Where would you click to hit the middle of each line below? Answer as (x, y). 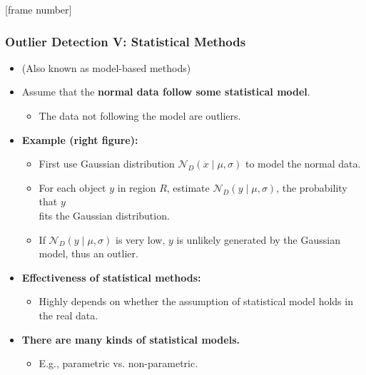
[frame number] (39, 9)
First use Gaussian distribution (107, 164)
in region (137, 187)
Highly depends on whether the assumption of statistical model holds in (196, 301)
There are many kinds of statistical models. (131, 339)
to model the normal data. (303, 164)
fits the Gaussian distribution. (104, 215)
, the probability (312, 187)
